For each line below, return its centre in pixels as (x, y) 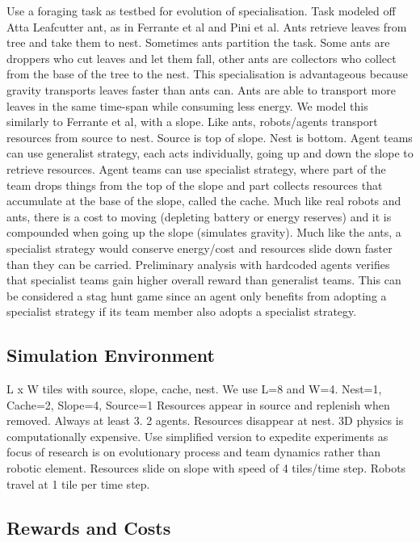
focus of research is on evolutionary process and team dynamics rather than (194, 452)
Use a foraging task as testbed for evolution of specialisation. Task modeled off (201, 11)
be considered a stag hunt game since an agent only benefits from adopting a (197, 295)
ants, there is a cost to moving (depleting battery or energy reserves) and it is (199, 216)
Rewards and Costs (89, 527)
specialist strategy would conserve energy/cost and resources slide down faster (199, 248)
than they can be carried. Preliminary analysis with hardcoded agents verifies (198, 264)
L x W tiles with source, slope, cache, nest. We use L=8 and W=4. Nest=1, (194, 389)
